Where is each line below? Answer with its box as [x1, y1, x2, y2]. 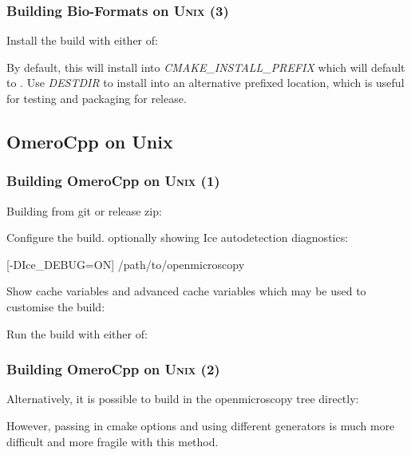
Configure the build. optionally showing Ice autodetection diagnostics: [6, 229, 349, 246]
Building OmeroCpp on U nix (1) [6, 171, 220, 191]
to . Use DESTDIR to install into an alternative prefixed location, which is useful [6, 74, 405, 91]
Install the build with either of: [6, 32, 158, 49]
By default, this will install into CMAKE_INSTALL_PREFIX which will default [6, 58, 405, 75]
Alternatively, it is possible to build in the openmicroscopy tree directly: [6, 390, 359, 407]
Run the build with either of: [6, 325, 148, 342]
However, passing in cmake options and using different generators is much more [6, 417, 395, 433]
